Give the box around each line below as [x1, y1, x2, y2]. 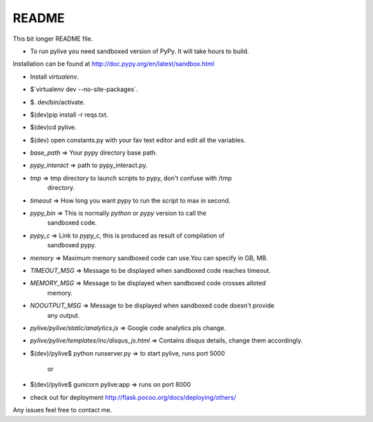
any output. [47, 311, 80, 319]
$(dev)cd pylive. [30, 123, 77, 131]
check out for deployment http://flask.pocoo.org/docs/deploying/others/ [30, 393, 236, 401]
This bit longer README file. [12, 35, 93, 43]
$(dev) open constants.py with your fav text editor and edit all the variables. [30, 135, 246, 144]
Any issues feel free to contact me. [12, 406, 113, 414]
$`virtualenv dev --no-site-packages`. [30, 85, 138, 93]
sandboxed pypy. [47, 241, 97, 249]
